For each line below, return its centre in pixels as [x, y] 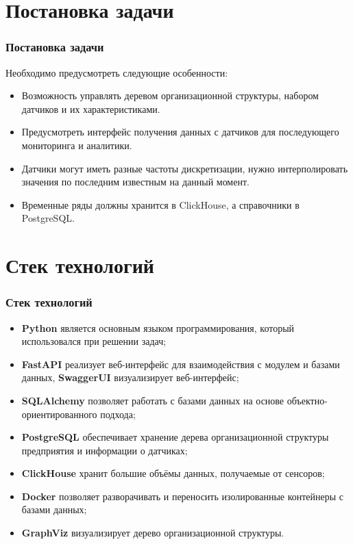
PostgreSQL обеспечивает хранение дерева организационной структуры [175, 437]
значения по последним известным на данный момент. [135, 182]
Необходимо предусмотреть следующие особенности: [117, 72]
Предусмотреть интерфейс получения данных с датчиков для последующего [180, 132]
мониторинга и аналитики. [77, 145]
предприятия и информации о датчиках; [105, 450]
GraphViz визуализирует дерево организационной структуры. [153, 533]
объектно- [307, 400]
